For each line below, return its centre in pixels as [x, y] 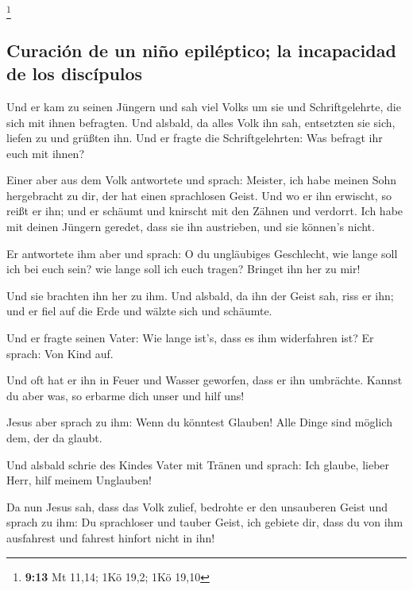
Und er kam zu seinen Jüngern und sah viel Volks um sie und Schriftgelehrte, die [204, 106]
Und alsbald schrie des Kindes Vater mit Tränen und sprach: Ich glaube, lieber [198, 464]
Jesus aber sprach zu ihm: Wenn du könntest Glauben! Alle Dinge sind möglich [199, 422]
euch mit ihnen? [45, 153]
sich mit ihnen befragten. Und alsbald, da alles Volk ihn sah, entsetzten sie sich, [201, 122]
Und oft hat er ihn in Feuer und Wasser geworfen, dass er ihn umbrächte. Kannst [205, 380]
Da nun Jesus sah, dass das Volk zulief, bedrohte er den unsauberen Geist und [197, 506]
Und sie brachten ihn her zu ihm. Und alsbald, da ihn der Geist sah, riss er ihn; [200, 295]
